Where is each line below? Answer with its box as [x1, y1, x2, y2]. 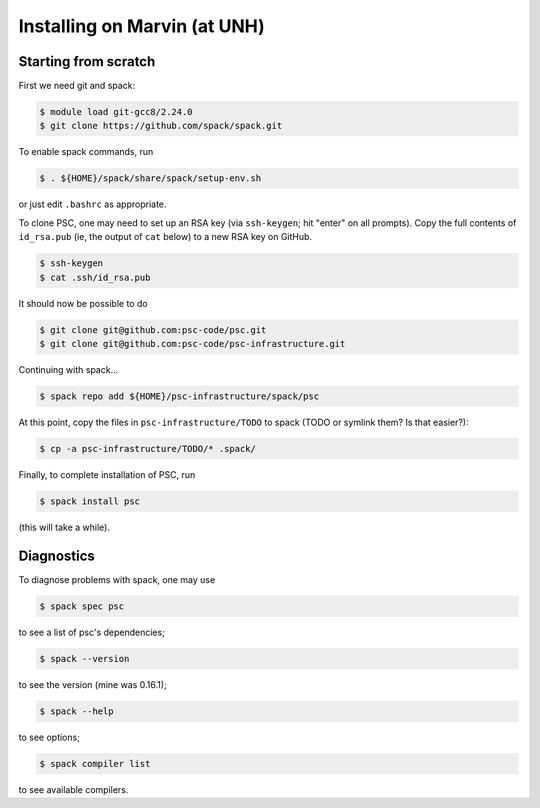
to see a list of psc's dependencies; [18, 626, 165, 638]
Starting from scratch [18, 53, 156, 70]
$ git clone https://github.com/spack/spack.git [39, 120, 283, 132]
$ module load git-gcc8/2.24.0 [39, 106, 194, 118]
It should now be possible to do [18, 297, 149, 309]
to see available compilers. [18, 783, 129, 795]
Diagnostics [18, 547, 95, 564]
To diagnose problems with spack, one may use [18, 573, 216, 585]
